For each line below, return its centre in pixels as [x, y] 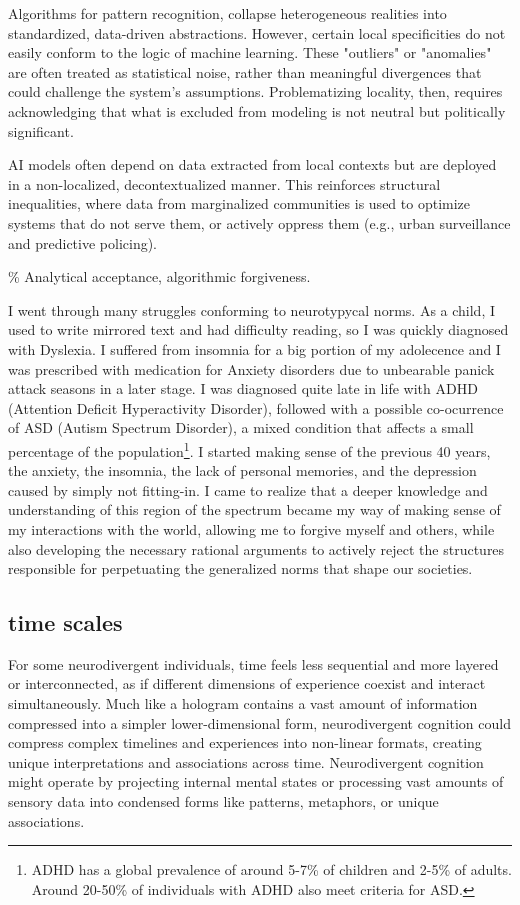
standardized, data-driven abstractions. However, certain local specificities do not [257, 32]
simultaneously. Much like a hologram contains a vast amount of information [243, 703]
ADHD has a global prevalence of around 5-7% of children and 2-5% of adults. [271, 869]
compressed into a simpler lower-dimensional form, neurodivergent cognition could [259, 722]
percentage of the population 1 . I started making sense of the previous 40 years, [249, 449]
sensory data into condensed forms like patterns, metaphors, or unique [223, 801]
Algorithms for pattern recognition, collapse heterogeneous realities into [227, 13]
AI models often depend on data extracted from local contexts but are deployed [252, 164]
